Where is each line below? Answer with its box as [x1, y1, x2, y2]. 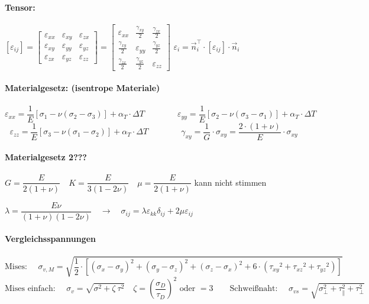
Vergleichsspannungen [5, 232, 96, 245]
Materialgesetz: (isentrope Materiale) [5, 82, 160, 94]
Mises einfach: [5, 284, 56, 293]
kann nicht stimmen [194, 176, 267, 188]
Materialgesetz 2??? [5, 151, 87, 163]
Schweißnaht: [229, 284, 278, 293]
